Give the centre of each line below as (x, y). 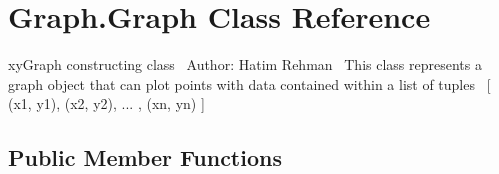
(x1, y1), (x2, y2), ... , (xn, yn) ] (106, 103)
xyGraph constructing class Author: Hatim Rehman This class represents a (245, 64)
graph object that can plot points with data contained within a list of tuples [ (249, 83)
